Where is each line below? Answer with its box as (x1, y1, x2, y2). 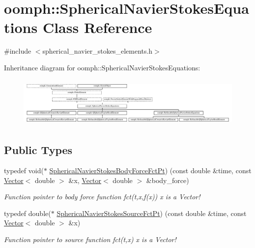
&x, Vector (68, 175, 102, 185)
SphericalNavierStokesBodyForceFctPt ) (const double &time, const (49, 165, 252, 176)
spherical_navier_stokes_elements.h (42, 46, 153, 56)
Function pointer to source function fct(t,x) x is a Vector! (4, 234, 176, 245)
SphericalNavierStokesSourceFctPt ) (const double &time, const (57, 208, 247, 218)
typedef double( (4, 208, 51, 218)
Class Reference (42, 17, 152, 37)
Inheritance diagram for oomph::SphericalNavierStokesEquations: (4, 62, 200, 72)
